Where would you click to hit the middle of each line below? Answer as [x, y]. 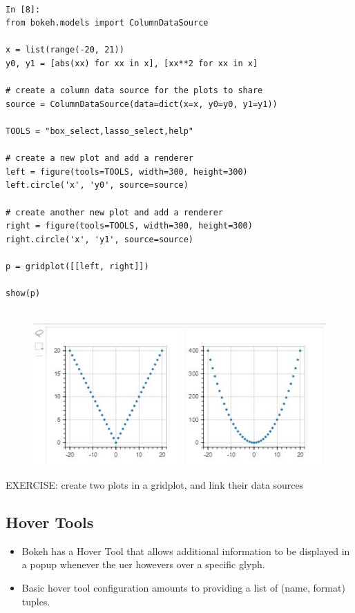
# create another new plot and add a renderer [114, 212]
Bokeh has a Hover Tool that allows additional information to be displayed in [186, 551]
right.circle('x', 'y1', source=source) [100, 239]
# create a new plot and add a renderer [100, 158]
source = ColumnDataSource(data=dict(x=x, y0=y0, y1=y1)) [142, 104]
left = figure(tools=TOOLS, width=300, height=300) [127, 172]
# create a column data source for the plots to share [134, 91]
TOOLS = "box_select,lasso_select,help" [100, 131]
